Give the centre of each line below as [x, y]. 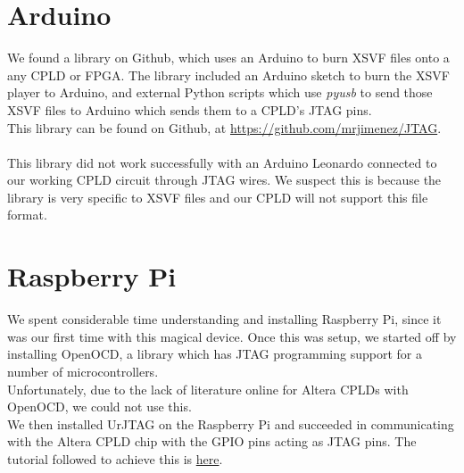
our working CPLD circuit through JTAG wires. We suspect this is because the [224, 180]
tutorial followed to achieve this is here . [115, 458]
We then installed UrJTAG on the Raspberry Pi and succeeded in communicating [231, 423]
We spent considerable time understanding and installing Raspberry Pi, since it [224, 319]
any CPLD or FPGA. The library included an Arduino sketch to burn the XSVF [228, 75]
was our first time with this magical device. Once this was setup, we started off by [232, 336]
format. [27, 215]
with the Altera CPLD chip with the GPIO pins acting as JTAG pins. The [212, 441]
